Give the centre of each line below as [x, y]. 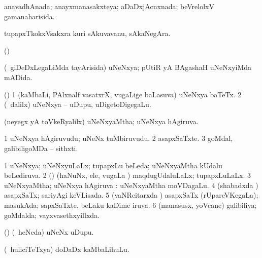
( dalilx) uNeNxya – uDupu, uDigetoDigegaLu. [78, 104]
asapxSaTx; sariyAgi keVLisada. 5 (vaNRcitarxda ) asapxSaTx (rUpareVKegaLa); [131, 195]
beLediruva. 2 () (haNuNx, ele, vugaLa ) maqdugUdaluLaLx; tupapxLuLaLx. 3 [128, 175]
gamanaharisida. [29, 16]
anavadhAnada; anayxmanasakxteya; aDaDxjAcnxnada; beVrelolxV [109, 6]
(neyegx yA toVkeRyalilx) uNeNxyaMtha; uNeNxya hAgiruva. [101, 121]
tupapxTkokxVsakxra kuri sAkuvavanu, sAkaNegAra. [87, 33]
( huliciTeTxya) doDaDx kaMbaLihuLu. [67, 249]
